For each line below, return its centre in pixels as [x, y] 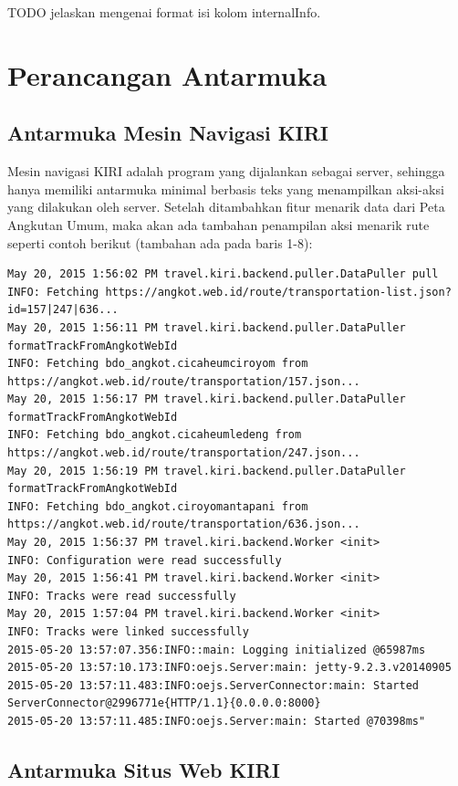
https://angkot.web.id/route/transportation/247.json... [184, 453]
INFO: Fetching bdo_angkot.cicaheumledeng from [155, 435]
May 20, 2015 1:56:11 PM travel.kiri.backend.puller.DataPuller [207, 327]
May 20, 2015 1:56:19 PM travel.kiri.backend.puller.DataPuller [207, 471]
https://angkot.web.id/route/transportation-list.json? [278, 292]
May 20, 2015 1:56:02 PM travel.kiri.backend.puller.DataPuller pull [223, 274]
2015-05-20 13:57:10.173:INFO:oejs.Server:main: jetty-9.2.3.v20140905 [229, 668]
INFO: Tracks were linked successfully [128, 632]
